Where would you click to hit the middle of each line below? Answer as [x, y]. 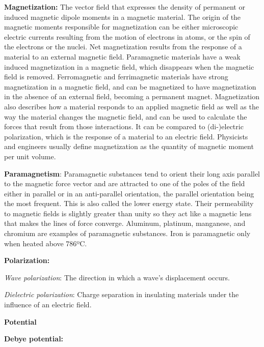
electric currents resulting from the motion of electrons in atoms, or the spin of [127, 36]
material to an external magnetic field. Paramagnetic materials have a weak [122, 56]
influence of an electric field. [48, 305]
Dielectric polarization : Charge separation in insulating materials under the [122, 294]
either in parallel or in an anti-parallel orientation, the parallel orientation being [129, 193]
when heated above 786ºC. [46, 243]
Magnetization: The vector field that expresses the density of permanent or [125, 7]
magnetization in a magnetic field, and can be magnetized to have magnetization [130, 86]
